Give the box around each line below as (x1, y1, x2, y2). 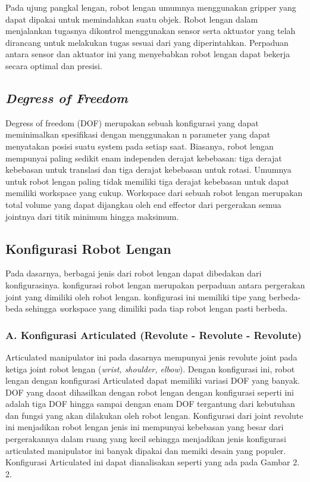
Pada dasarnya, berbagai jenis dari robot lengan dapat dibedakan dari (5, 267, 262, 279)
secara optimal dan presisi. (5, 59, 102, 71)
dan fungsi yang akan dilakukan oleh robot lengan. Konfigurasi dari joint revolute (5, 409, 303, 421)
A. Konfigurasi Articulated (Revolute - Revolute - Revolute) (5, 327, 302, 342)
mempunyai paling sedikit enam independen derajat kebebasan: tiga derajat (5, 151, 282, 164)
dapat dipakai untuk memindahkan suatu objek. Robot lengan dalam (5, 13, 258, 25)
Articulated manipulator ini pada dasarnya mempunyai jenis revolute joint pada (5, 350, 298, 363)
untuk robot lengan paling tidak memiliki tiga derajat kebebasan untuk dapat (5, 175, 290, 187)
